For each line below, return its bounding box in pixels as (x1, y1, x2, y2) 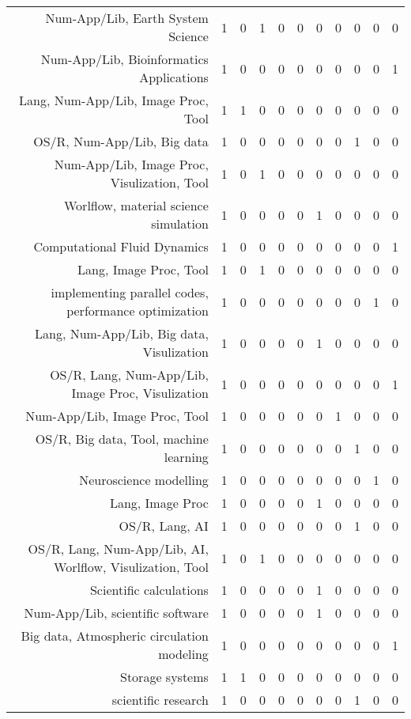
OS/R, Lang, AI (119, 517, 209, 535)
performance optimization (66, 301, 209, 320)
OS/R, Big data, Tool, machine (35, 430, 209, 448)
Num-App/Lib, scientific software (24, 604, 209, 622)
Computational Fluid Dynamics (33, 237, 209, 255)
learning (164, 448, 209, 466)
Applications (139, 68, 209, 86)
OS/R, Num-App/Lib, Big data (33, 132, 209, 150)
